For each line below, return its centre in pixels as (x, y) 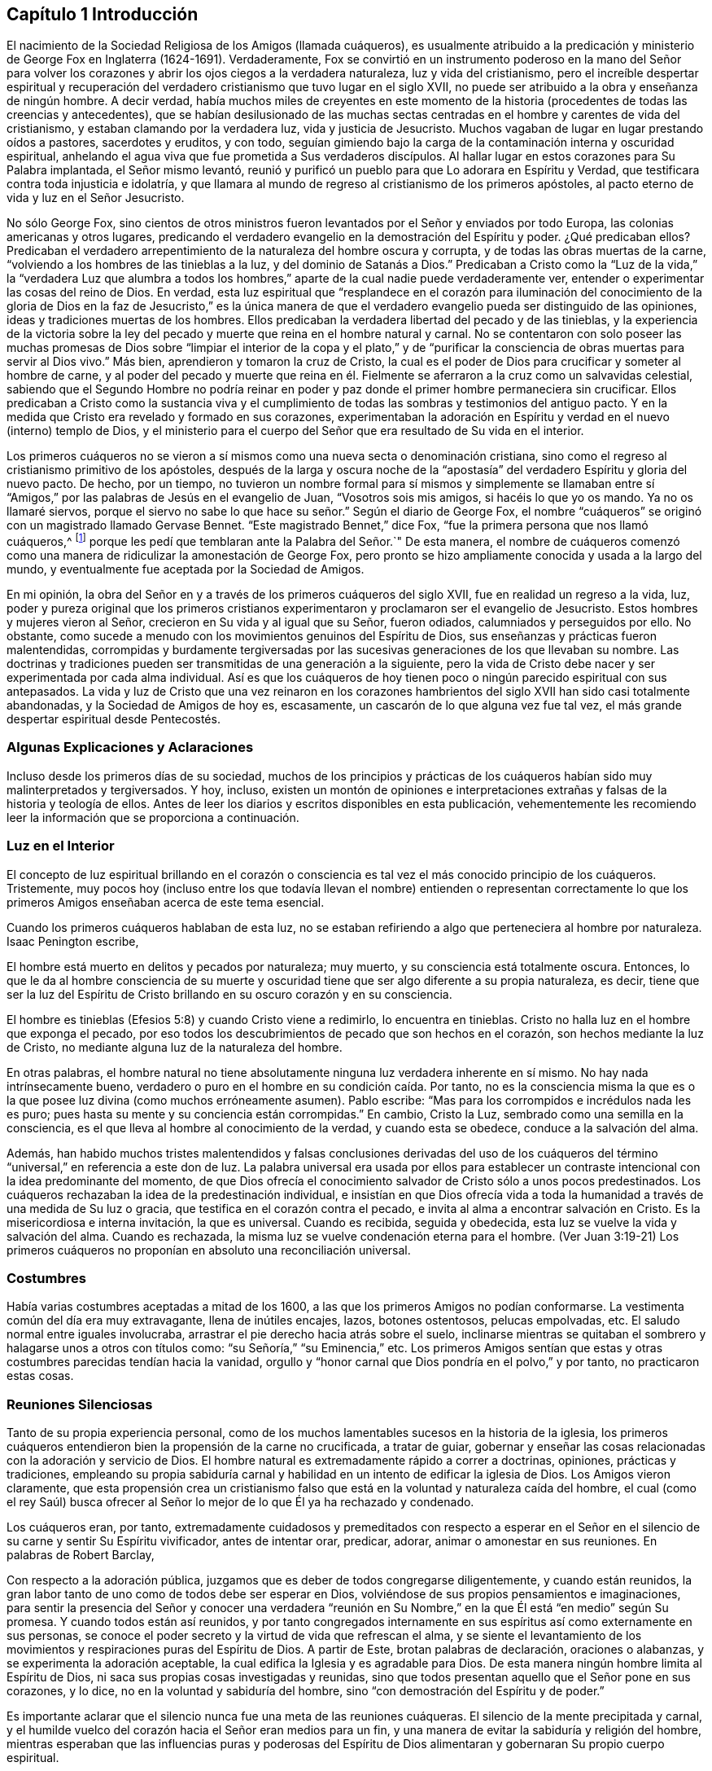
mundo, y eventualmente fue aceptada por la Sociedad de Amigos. (186, 569)
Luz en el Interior (61, 846)
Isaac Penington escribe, (73, 941)
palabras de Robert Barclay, (81, 1555)
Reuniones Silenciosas (80, 1404)
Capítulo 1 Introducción (103, 14)
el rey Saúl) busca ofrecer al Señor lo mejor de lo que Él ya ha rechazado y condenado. (240, 1502)
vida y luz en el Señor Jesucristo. (96, 198)
